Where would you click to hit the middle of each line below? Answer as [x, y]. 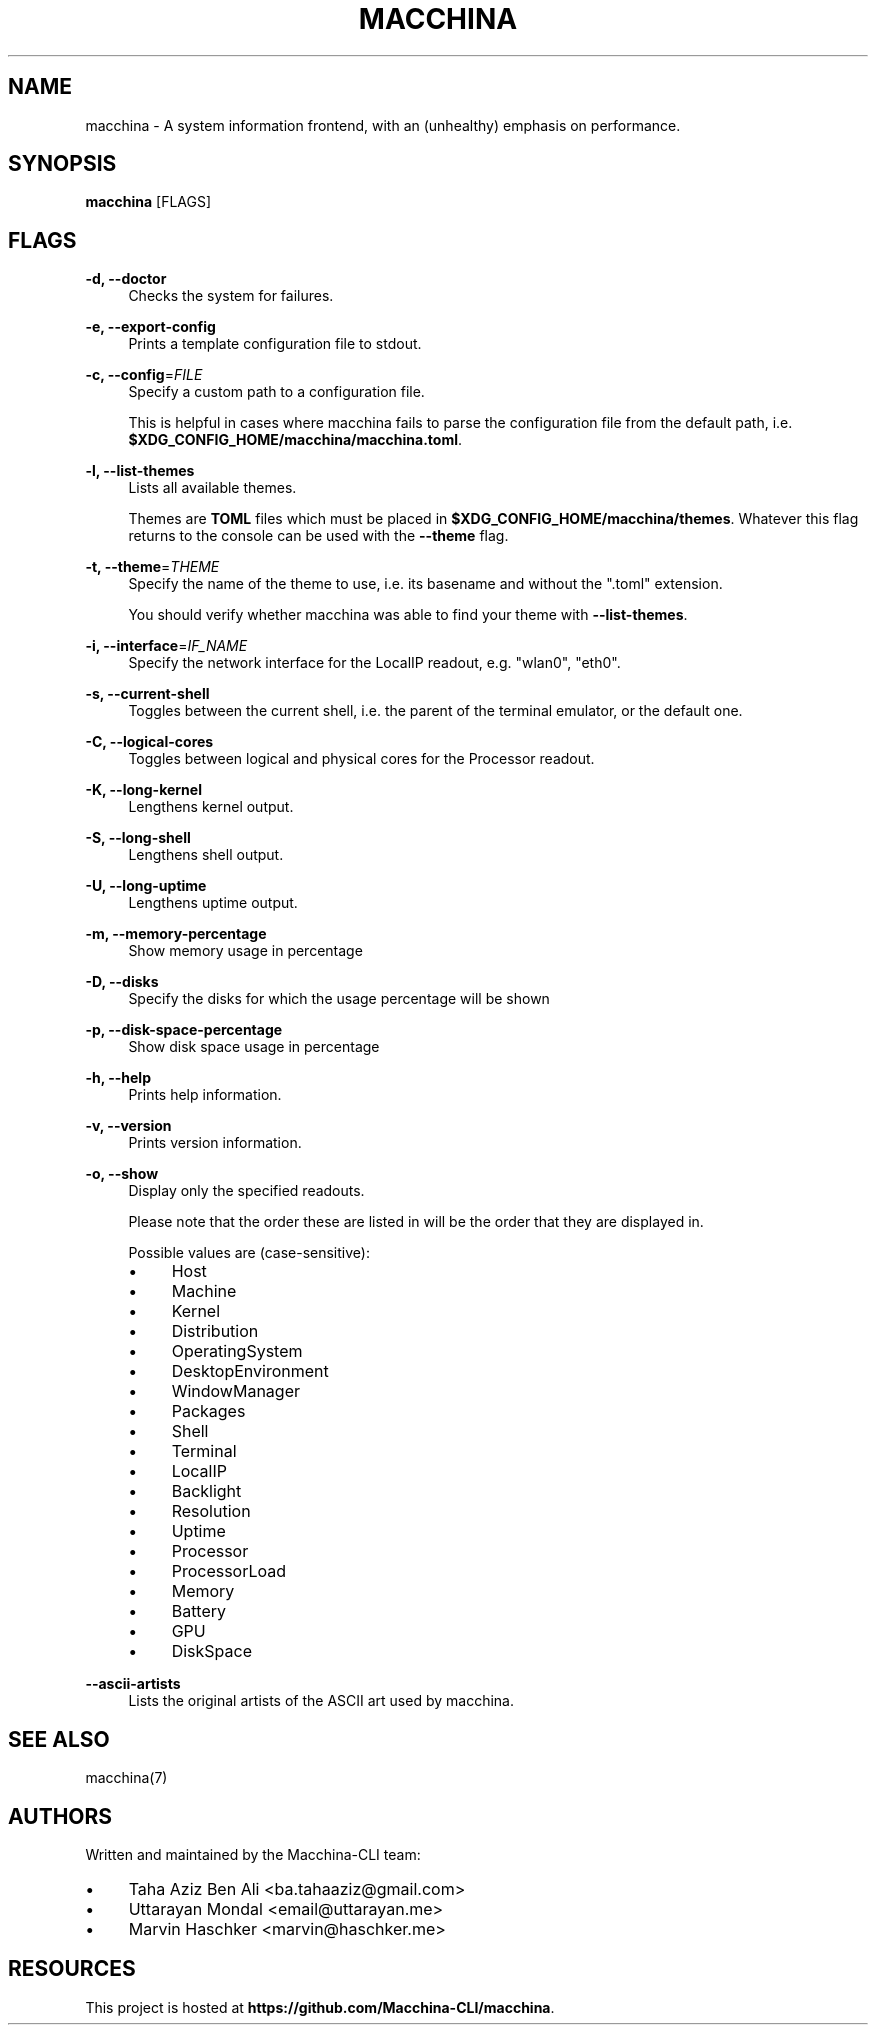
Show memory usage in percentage [245, 951]
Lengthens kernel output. [211, 807]
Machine [204, 1291]
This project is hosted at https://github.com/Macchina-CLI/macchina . [320, 2007]
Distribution [215, 1331]
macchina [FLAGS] [148, 202]
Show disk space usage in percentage [254, 1047]
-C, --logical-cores [149, 742]
